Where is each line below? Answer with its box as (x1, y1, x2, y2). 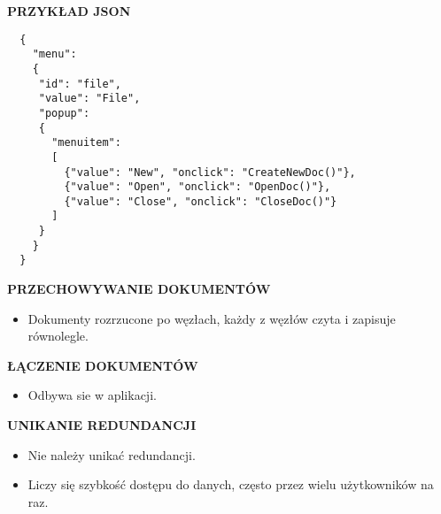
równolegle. (27, 326, 89, 345)
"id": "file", (38, 77, 121, 90)
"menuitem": (51, 136, 121, 150)
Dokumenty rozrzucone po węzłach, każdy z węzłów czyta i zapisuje (27, 309, 396, 327)
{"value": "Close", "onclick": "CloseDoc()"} (64, 195, 337, 208)
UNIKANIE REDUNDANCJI (7, 416, 197, 434)
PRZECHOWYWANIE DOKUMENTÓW (7, 280, 271, 298)
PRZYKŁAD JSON (7, 2, 131, 19)
